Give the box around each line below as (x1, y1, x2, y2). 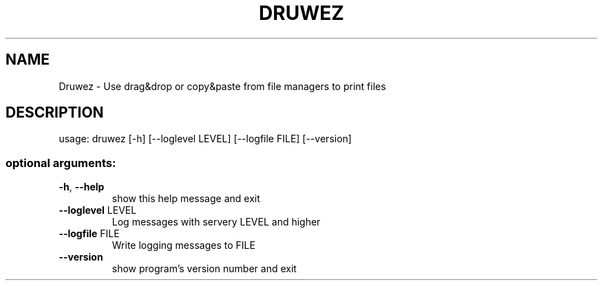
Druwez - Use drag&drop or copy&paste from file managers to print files (59, 80, 386, 92)
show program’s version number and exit (112, 263, 297, 275)
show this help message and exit (112, 192, 260, 205)
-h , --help (59, 181, 105, 193)
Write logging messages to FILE (112, 239, 255, 252)
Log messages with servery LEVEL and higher (112, 216, 321, 228)
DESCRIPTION (6, 104, 104, 122)
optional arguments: (6, 155, 116, 170)
